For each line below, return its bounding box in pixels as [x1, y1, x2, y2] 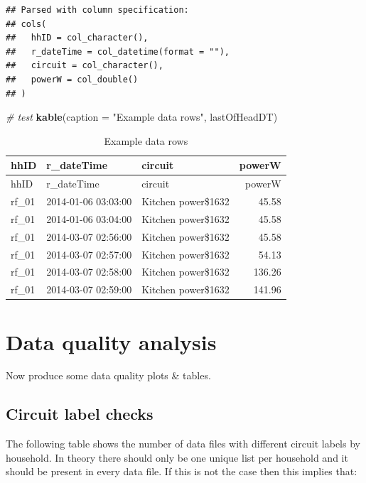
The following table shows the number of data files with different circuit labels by [6, 436, 360, 451]
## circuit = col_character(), [6, 60, 163, 71]
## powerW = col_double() [6, 74, 139, 85]
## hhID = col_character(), [6, 33, 149, 43]
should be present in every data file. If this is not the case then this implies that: [6, 464, 357, 479]
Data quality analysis [6, 327, 217, 356]
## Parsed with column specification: [6, 5, 189, 15]
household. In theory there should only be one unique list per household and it [6, 450, 348, 465]
